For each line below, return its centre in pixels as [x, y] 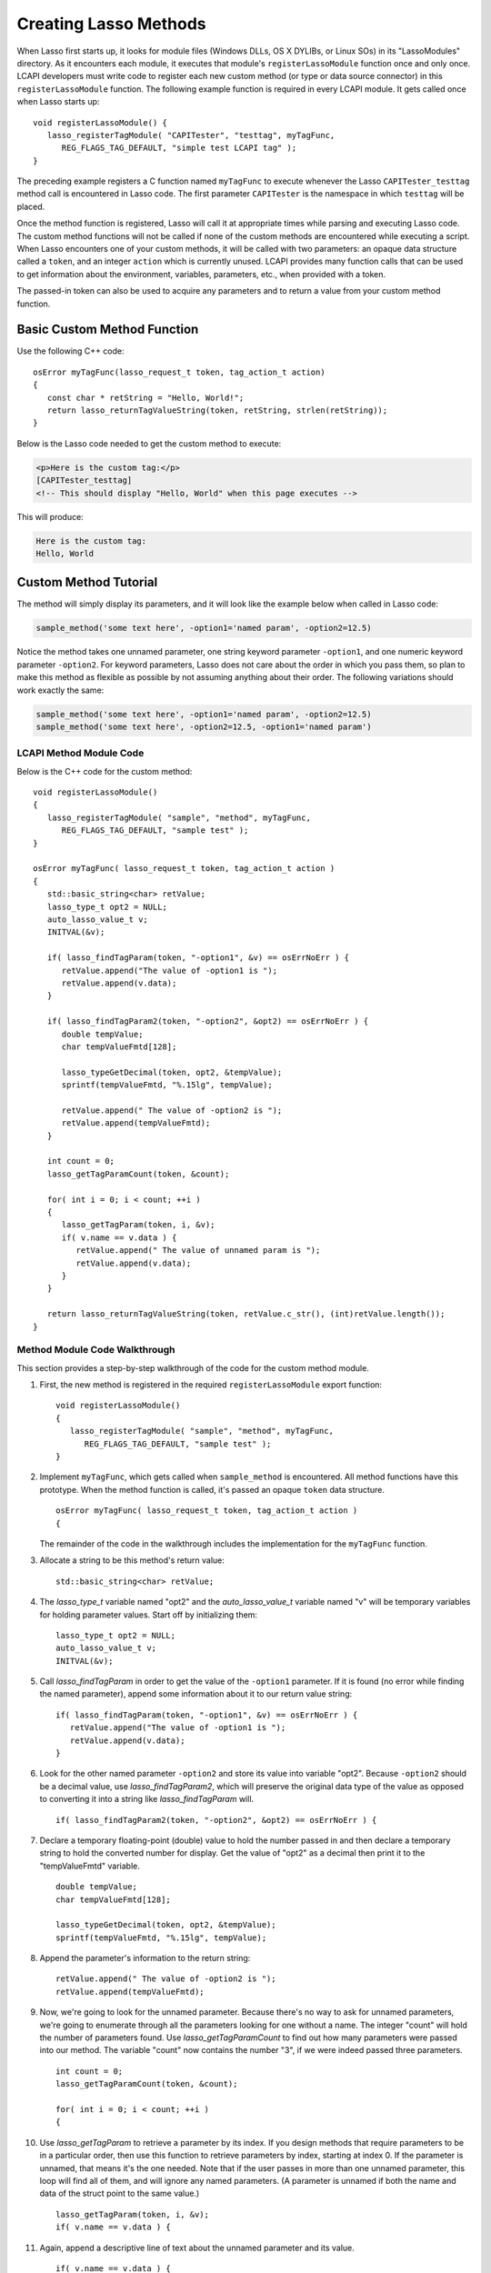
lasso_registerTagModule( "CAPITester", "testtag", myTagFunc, [191, 135]
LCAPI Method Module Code [80, 753]
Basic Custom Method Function [108, 330]
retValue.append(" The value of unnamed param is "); [198, 1251]
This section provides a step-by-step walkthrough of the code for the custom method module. [193, 1367]
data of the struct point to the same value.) [120, 2193]
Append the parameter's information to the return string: [145, 1958]
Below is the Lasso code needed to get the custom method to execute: [149, 443]
